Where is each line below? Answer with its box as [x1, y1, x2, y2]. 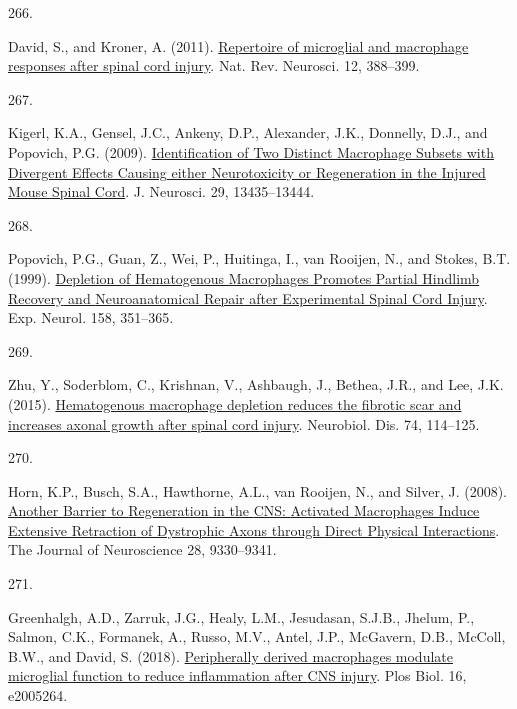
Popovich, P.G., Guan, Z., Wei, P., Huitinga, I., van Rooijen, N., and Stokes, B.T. [8, 248, 511, 269]
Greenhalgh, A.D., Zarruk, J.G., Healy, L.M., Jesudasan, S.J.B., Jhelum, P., [8, 606, 475, 627]
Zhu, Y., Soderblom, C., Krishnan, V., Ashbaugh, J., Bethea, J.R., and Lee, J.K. [8, 374, 504, 395]
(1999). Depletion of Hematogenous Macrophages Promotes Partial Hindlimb [8, 267, 480, 288]
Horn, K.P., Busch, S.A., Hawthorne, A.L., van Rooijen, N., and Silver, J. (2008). [8, 480, 508, 501]
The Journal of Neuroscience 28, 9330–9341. [8, 539, 277, 560]
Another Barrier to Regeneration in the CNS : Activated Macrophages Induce [8, 500, 480, 521]
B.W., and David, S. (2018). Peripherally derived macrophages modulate [8, 645, 453, 666]
